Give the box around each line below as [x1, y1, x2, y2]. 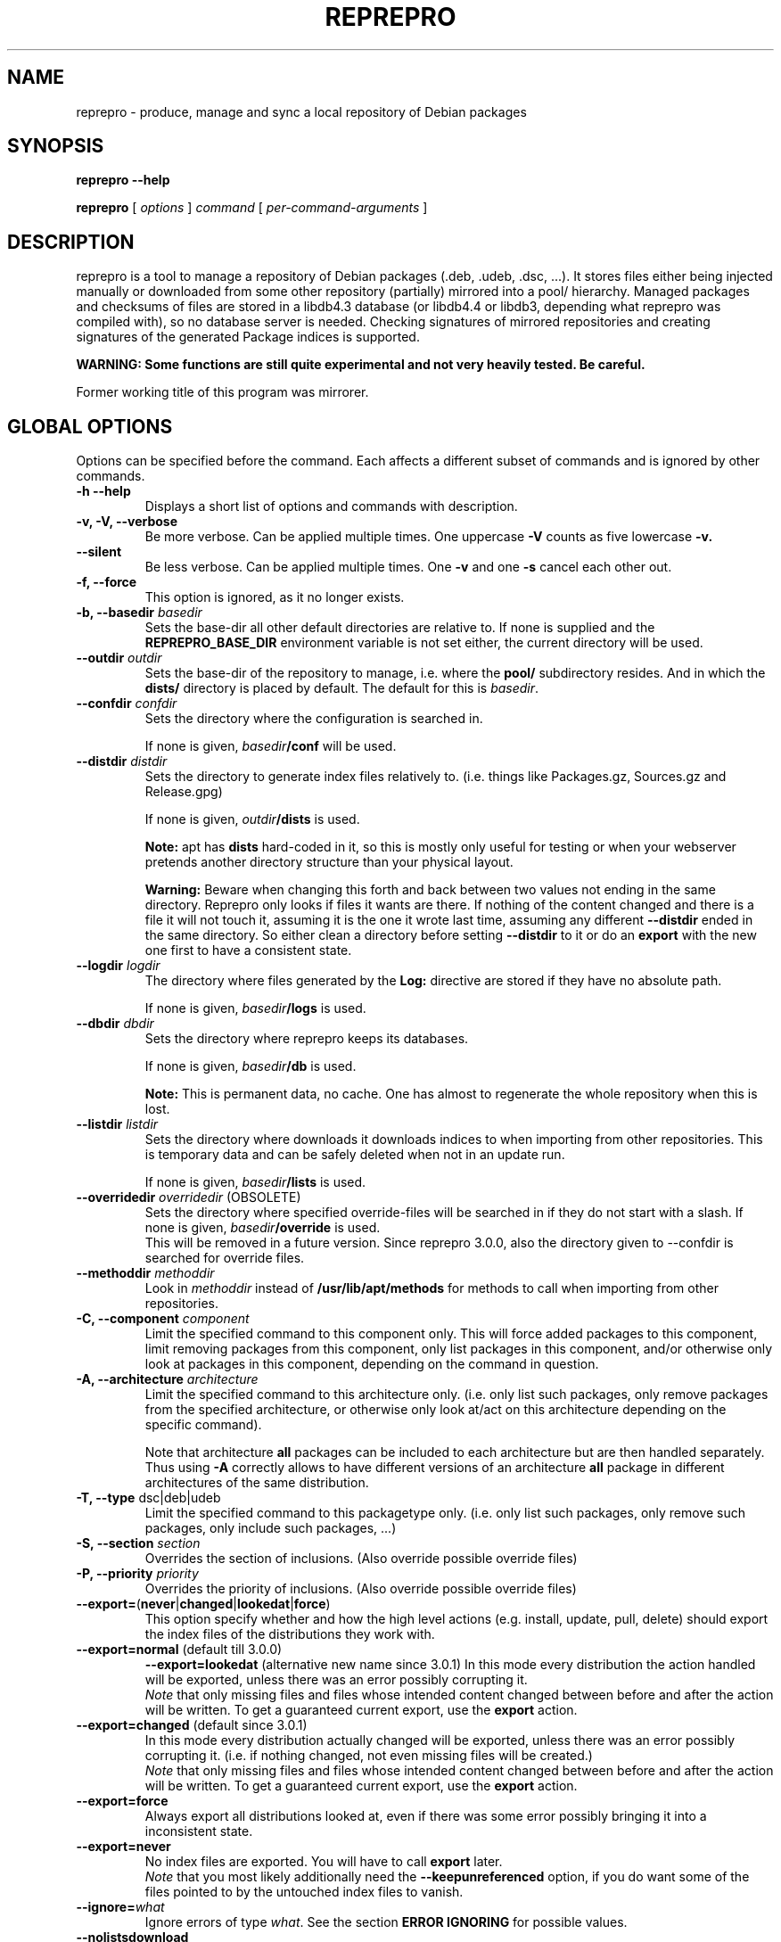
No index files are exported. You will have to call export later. [144, 1854, 503, 1870]
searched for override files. [144, 1250, 305, 1266]
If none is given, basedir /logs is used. [144, 1000, 366, 1016]
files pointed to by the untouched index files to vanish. [144, 1884, 464, 1900]
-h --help [76, 483, 131, 499]
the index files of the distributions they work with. [144, 1626, 435, 1642]
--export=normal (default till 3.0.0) [76, 1642, 283, 1658]
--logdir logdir [76, 958, 160, 974]
